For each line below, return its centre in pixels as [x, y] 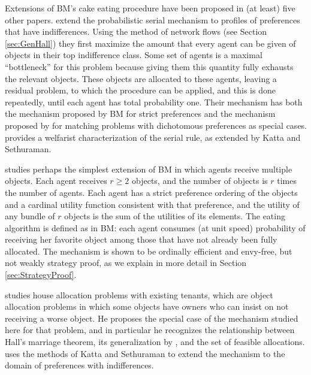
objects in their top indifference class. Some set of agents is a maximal [134, 55]
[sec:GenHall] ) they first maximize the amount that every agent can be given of [150, 43]
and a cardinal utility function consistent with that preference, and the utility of [152, 204]
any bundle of [30, 216]
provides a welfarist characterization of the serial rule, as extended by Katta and [153, 137]
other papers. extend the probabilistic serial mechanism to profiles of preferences [153, 19]
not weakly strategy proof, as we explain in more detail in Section [126, 263]
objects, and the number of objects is [200, 181]
